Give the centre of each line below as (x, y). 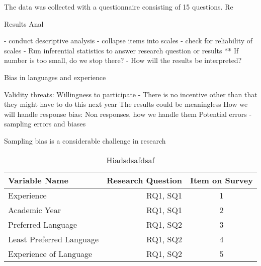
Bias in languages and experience (55, 77)
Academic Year (34, 210)
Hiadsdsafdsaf (130, 160)
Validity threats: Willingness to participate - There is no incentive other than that (131, 94)
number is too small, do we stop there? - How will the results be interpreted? (123, 60)
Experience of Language (50, 253)
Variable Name (38, 180)
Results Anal (24, 23)
